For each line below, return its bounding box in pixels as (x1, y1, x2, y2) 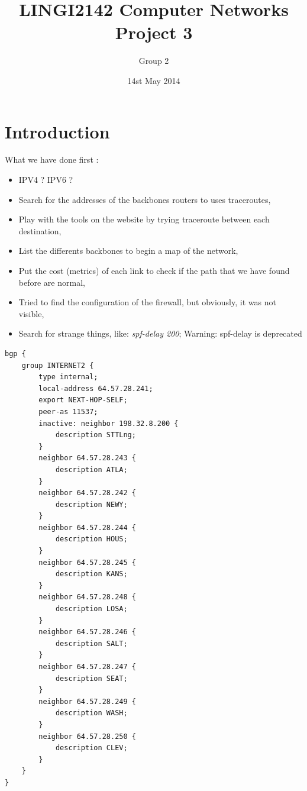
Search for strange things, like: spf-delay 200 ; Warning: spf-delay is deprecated (18, 327, 302, 340)
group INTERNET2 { (21, 361, 94, 370)
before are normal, (18, 276, 85, 288)
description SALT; (55, 639, 128, 648)
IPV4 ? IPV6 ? (18, 173, 73, 186)
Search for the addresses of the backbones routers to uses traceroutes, (18, 193, 271, 205)
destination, (18, 224, 62, 237)
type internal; (38, 373, 98, 382)
